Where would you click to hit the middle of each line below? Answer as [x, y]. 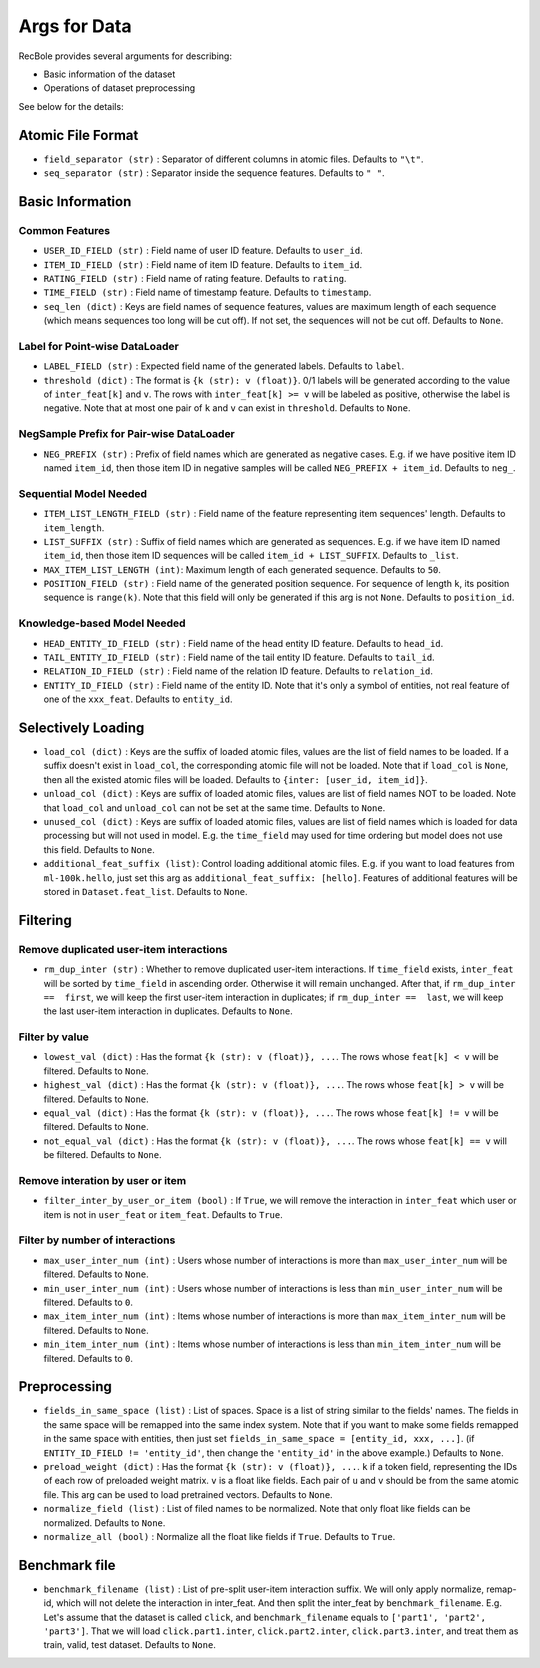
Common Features [64, 230]
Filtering [45, 920]
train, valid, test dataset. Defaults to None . [130, 1645]
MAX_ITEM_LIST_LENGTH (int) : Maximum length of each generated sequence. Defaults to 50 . [242, 569]
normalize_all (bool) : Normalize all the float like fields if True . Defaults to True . [219, 1536]
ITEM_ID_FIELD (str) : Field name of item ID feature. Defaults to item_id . [203, 264]
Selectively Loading [81, 727]
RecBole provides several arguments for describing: [125, 56]
